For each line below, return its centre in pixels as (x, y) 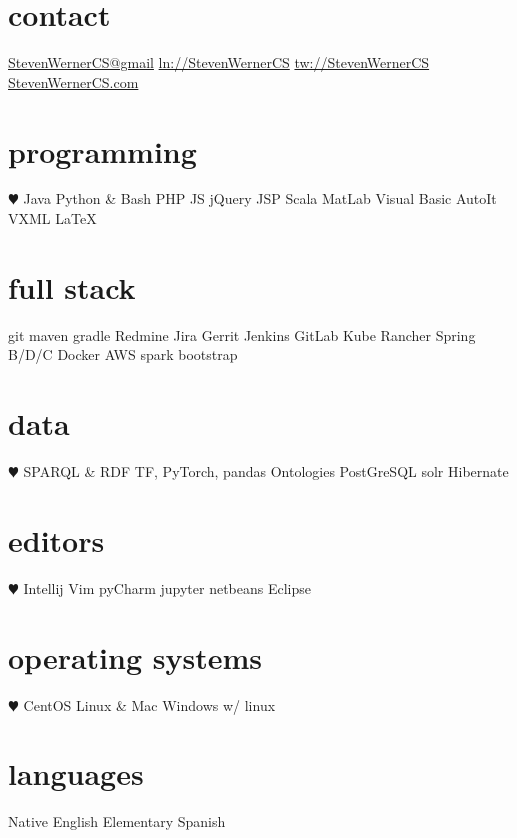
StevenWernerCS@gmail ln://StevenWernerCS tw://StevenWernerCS (219, 62)
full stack (72, 286)
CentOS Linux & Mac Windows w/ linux (149, 704)
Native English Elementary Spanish (117, 821)
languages (76, 773)
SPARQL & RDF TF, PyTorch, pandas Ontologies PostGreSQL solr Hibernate (266, 471)
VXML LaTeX (52, 218)
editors (56, 539)
